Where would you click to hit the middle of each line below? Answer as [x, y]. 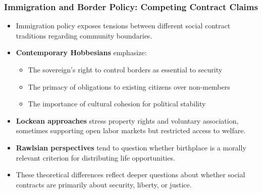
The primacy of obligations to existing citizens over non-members [129, 86]
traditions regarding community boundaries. [84, 35]
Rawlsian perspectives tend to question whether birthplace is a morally [131, 147]
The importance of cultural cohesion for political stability [117, 104]
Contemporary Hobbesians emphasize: [81, 52]
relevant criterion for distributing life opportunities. [95, 157]
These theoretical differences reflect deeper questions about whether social [130, 175]
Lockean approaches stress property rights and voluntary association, [127, 120]
